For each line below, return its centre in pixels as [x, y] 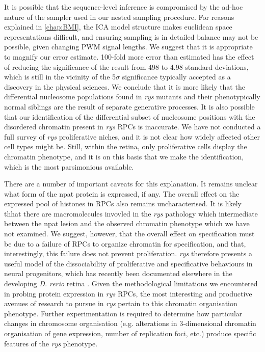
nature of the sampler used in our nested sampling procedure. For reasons [119, 17]
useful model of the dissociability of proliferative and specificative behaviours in [128, 263]
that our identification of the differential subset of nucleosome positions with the [130, 116]
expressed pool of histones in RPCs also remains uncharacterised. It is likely [123, 204]
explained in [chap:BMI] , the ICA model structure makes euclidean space [118, 27]
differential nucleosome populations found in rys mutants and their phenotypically [132, 97]
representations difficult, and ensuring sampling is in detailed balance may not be [131, 36]
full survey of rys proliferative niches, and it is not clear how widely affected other [132, 136]
